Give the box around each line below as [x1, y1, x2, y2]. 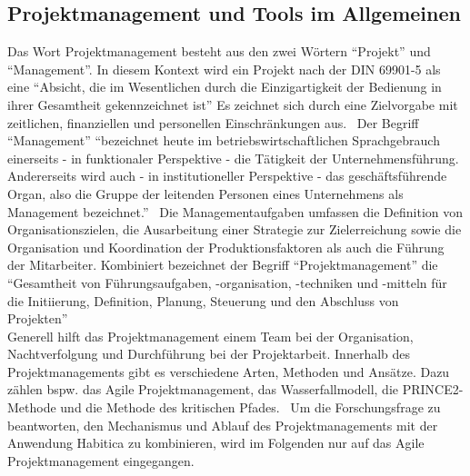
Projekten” [7, 309, 68, 328]
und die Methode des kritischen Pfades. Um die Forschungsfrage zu [60, 398, 441, 417]
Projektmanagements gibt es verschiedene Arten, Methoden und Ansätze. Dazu [7, 362, 450, 381]
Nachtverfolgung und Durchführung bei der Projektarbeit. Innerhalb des [7, 344, 411, 363]
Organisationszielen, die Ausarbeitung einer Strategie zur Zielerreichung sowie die [7, 220, 462, 239]
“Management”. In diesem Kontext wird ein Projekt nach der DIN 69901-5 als [7, 59, 441, 78]
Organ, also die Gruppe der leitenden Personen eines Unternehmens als [7, 183, 404, 203]
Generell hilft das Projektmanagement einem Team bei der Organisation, [7, 326, 414, 345]
